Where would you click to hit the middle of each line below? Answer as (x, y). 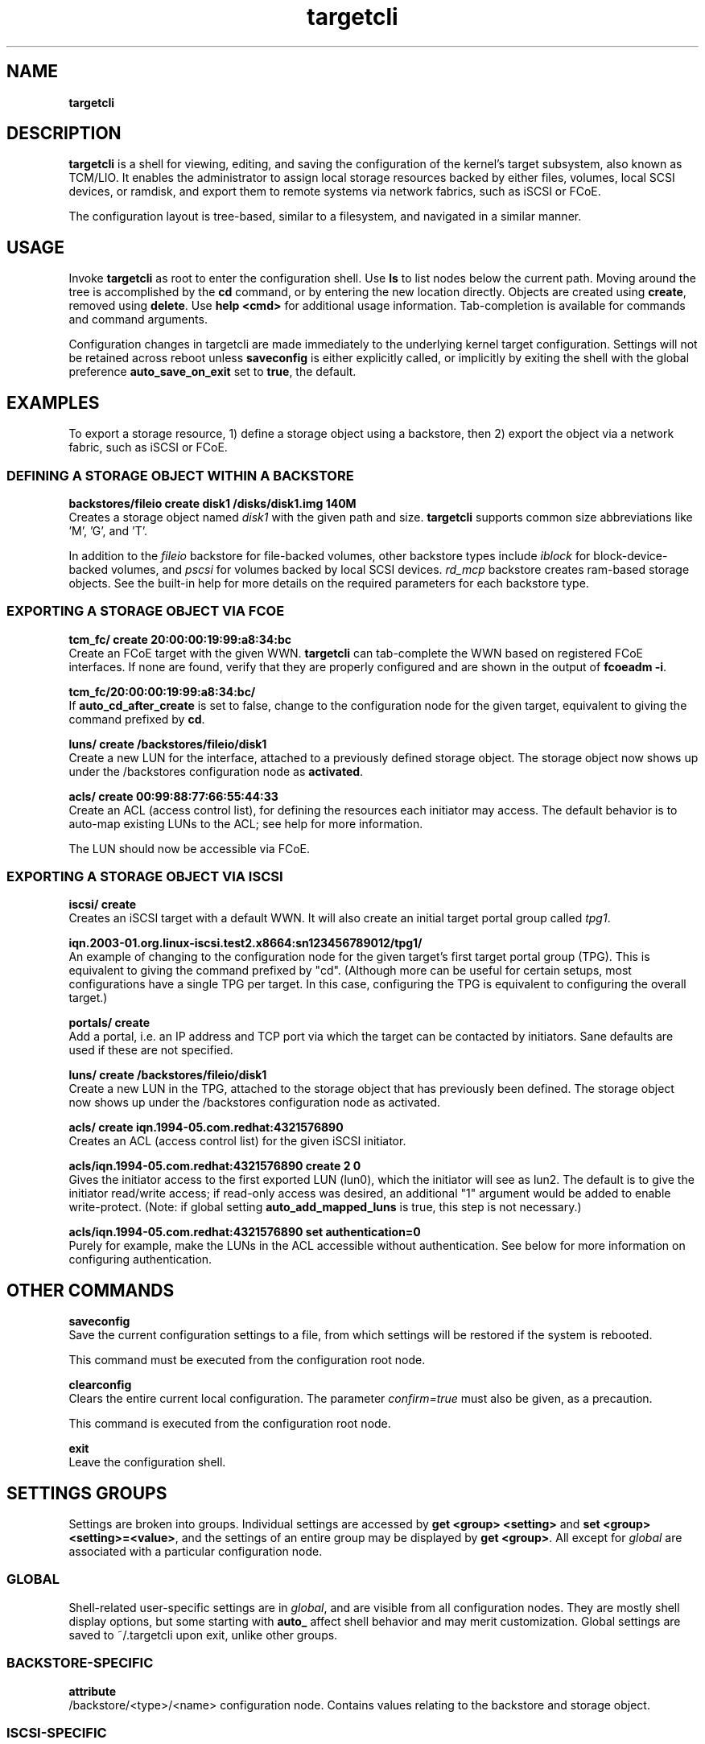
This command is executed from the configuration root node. (230, 1424)
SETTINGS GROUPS (87, 1493)
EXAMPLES (53, 402)
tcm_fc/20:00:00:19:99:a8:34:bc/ (162, 691)
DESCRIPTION (64, 134)
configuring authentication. (140, 1260)
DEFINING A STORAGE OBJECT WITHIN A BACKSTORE (180, 475)
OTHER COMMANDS (91, 1290)
